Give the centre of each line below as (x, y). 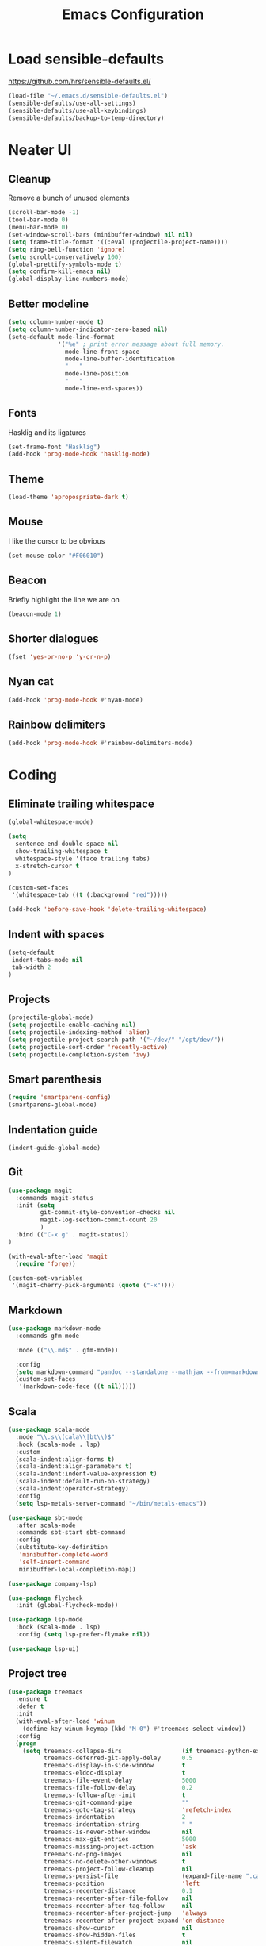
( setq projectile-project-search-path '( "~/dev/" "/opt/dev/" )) (116, 1040)
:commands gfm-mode (47, 1336)
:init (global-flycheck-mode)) (67, 1606)
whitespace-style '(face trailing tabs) (83, 859)
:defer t (30, 1707)
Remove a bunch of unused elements (69, 198)
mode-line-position (97, 374)
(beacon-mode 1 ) (35, 614)
